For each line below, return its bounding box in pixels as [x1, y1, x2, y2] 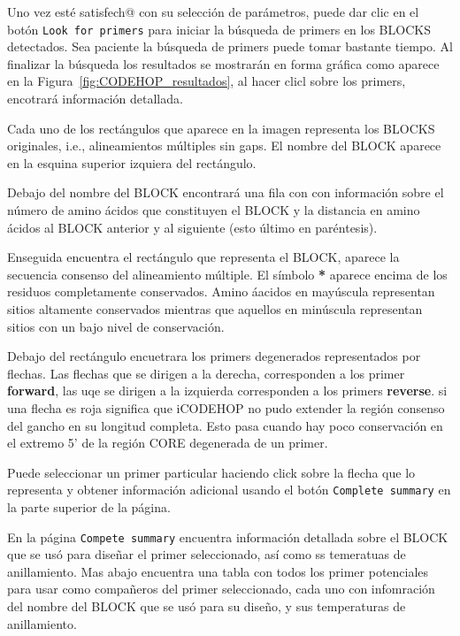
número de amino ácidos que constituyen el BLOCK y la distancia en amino [7, 201, 420, 218]
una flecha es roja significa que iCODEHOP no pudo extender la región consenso [7, 398, 445, 417]
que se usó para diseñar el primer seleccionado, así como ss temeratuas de [7, 545, 406, 563]
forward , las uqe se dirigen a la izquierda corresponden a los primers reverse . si [7, 381, 448, 400]
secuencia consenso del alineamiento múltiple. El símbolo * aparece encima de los [7, 264, 448, 283]
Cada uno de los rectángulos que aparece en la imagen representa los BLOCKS [7, 119, 435, 137]
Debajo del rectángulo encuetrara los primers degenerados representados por [7, 347, 421, 365]
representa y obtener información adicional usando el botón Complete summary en [7, 480, 451, 499]
